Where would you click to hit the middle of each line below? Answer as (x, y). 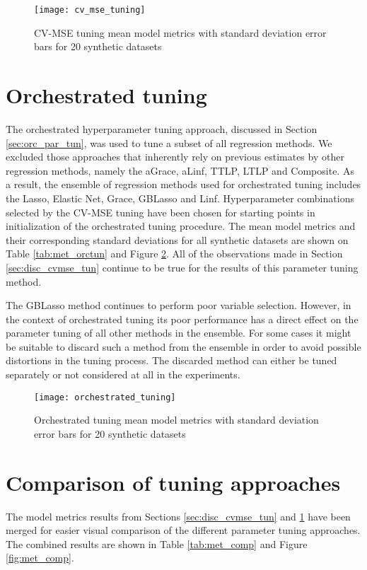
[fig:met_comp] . (40, 558)
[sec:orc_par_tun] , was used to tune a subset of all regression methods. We (169, 142)
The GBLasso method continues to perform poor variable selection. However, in (179, 305)
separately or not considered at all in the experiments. (123, 374)
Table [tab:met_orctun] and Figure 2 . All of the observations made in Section (174, 254)
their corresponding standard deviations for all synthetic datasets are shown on (177, 239)
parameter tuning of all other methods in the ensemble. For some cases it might (179, 333)
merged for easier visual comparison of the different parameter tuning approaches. (183, 530)
